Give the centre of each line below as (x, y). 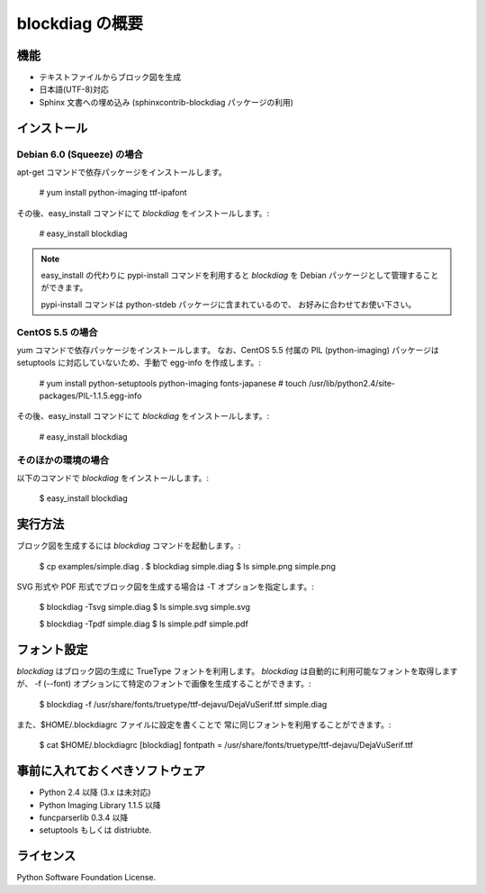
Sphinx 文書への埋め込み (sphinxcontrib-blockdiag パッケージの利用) (166, 102)
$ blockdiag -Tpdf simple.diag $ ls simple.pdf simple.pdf (144, 624)
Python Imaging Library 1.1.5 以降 (100, 805)
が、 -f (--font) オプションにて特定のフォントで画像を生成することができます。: (164, 684)
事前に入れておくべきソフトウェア (111, 771)
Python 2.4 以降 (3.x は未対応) (95, 792)
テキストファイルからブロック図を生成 (110, 77)
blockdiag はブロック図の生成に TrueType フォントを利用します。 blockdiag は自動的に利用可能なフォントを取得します (237, 670)
